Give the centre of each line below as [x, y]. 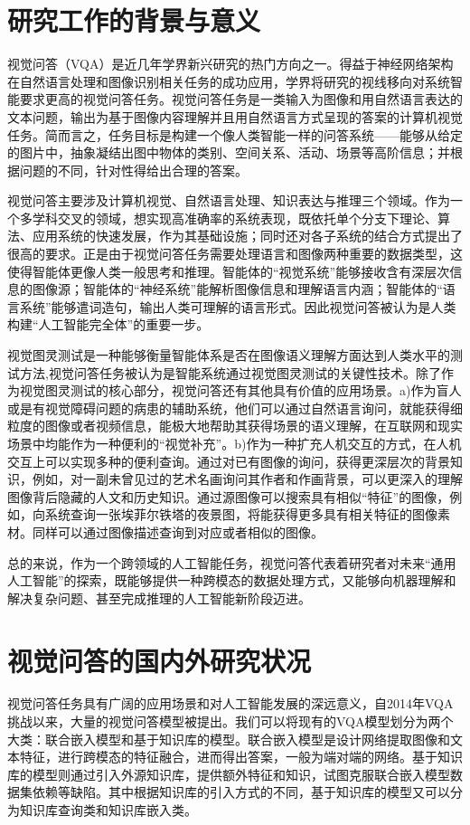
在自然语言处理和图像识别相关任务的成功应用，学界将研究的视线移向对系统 [229, 81]
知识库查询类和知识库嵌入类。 [108, 810]
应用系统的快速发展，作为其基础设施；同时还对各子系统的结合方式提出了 [247, 236]
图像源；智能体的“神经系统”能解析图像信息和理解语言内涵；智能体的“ [237, 289]
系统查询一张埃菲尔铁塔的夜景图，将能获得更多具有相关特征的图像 [241, 514]
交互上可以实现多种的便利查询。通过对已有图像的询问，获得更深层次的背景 [229, 461]
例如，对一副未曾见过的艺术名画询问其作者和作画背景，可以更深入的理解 [247, 479]
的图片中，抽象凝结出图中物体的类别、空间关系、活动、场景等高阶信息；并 [229, 152]
